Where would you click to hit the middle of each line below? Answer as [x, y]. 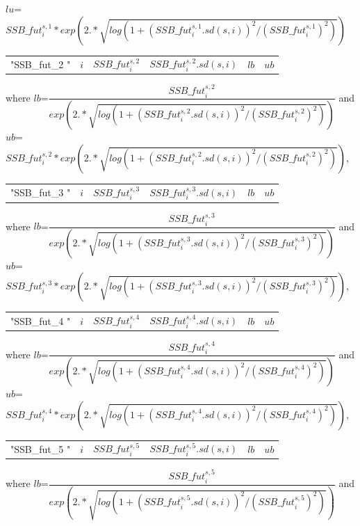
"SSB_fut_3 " [41, 192]
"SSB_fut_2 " [41, 64]
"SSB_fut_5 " [41, 448]
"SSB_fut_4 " [41, 320]
